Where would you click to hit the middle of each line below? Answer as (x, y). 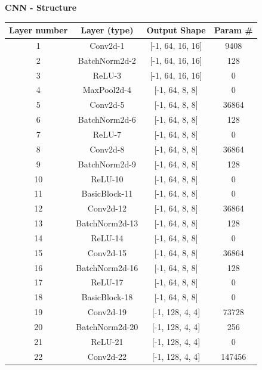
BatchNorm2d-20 (107, 326)
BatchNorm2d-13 (107, 223)
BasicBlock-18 (107, 297)
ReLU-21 (107, 341)
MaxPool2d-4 (107, 90)
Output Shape (176, 30)
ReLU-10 (107, 178)
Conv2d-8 (107, 149)
